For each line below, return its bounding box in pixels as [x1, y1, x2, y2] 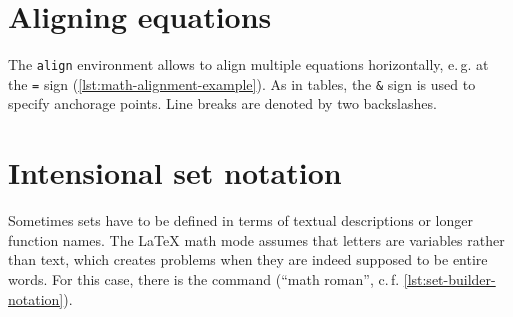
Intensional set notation [8, 152, 342, 193]
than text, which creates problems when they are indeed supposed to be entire [8, 249, 488, 270]
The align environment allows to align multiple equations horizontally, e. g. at [8, 54, 489, 75]
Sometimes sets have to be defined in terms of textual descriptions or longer [8, 210, 473, 231]
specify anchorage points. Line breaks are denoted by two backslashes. [8, 93, 437, 114]
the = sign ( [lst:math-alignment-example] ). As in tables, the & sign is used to [8, 73, 476, 94]
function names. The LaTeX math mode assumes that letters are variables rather [8, 229, 505, 250]
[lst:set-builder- [403, 268, 496, 289]
